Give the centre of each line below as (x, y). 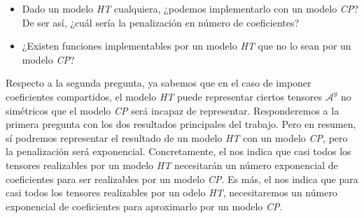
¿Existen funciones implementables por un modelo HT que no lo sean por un (187, 46)
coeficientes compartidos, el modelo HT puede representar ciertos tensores (164, 96)
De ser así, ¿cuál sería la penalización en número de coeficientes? (161, 22)
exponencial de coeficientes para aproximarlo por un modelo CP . (144, 206)
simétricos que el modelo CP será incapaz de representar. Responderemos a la (173, 110)
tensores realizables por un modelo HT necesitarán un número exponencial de (172, 165)
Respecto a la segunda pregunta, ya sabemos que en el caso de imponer (159, 83)
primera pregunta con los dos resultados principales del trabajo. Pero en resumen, (181, 124)
